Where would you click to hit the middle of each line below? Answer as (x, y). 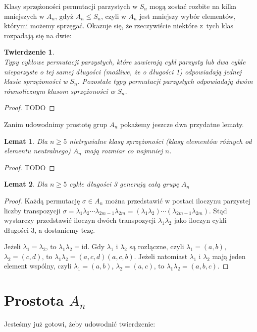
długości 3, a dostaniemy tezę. (50, 230)
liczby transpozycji (32, 210)
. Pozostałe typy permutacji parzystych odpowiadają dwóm (165, 81)
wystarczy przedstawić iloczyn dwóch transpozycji (80, 220)
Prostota (34, 300)
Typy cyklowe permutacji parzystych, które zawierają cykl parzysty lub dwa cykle (125, 61)
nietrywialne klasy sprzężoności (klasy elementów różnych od (160, 141)
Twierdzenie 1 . (29, 52)
